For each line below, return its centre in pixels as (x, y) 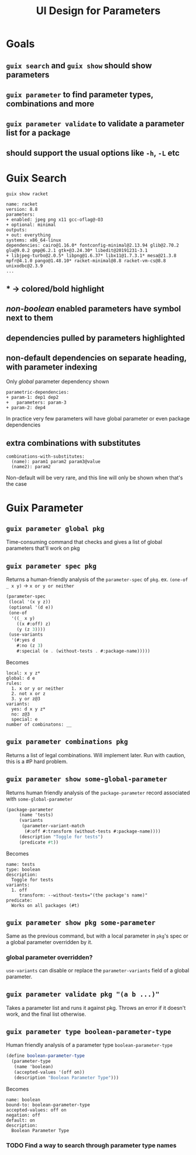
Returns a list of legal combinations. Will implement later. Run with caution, (96, 755)
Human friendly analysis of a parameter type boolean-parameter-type (89, 1045)
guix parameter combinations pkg (67, 742)
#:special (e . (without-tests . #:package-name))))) (83, 651)
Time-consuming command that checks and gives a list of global (84, 542)
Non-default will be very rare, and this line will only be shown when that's (94, 478)
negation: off (23, 1115)
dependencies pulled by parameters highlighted (96, 338)
